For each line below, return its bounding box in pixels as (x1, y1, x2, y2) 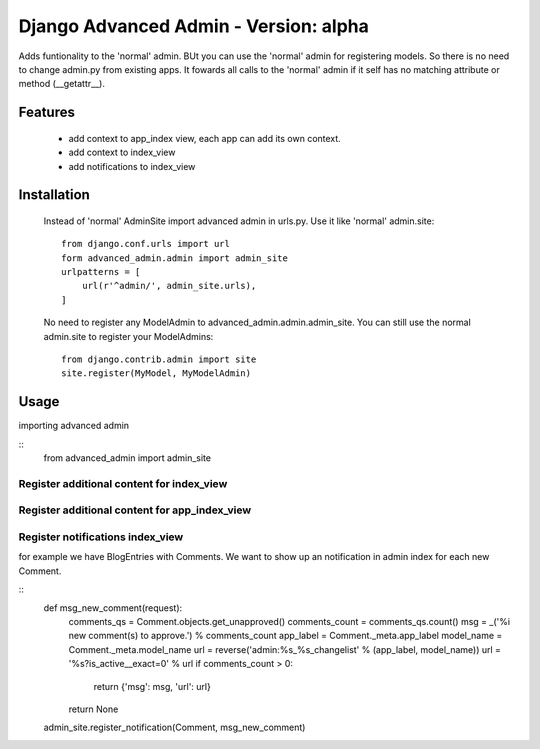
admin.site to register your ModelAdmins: (43, 330, 214, 342)
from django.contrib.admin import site (61, 354, 257, 365)
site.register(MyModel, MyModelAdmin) (61, 368, 252, 379)
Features (18, 104, 75, 121)
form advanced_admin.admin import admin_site (61, 252, 289, 264)
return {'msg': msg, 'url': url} (93, 680, 212, 692)
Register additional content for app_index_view (18, 503, 252, 517)
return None (68, 703, 119, 715)
